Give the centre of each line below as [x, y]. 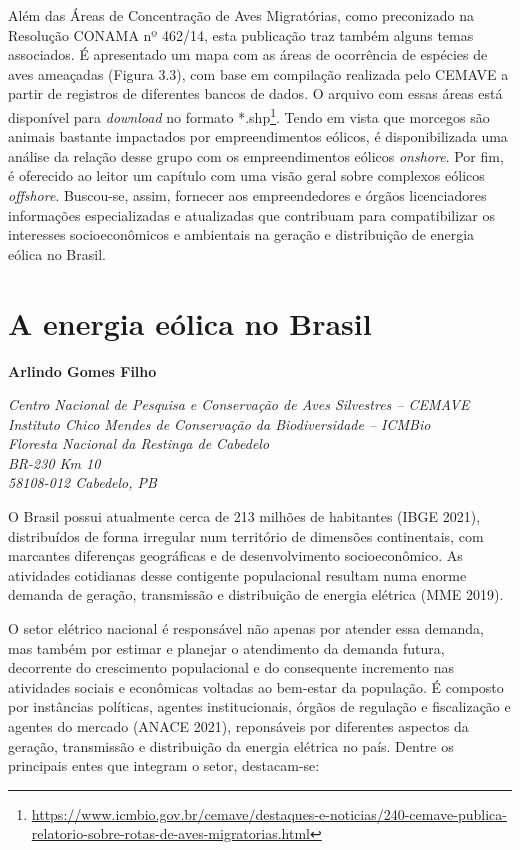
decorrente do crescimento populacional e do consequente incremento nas [231, 667]
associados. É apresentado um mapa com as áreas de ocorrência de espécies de [248, 54]
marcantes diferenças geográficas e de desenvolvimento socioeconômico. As [235, 555]
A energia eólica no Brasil [190, 322]
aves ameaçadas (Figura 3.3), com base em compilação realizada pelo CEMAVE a [258, 73]
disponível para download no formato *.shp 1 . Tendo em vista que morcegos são [249, 115]
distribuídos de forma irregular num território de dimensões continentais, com [246, 535]
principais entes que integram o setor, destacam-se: [164, 765]
